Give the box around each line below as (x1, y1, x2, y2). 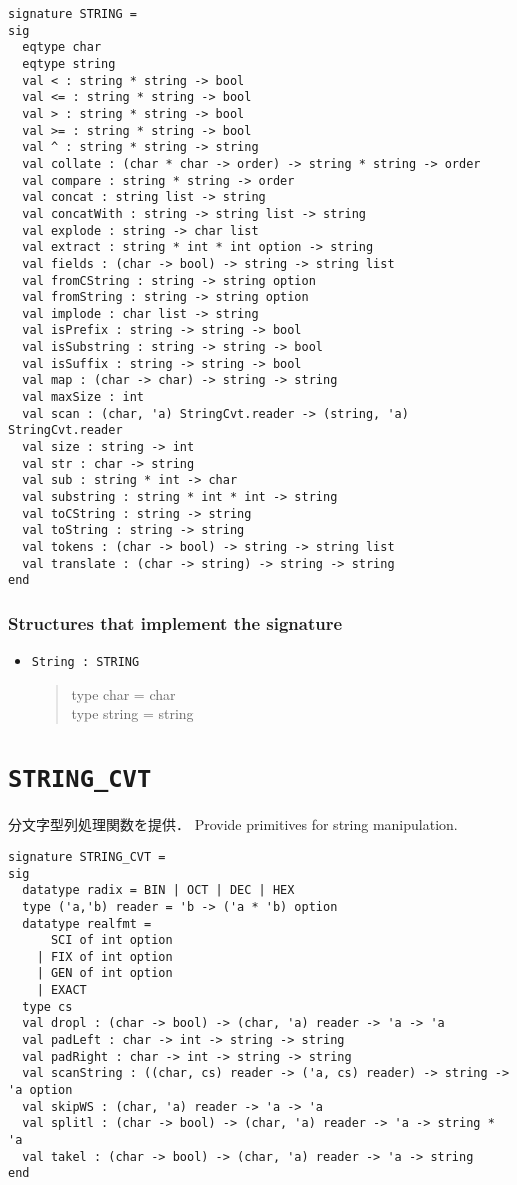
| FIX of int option (36, 949, 173, 964)
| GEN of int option (36, 966, 173, 981)
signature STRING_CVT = (8, 849, 166, 864)
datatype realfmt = (22, 916, 152, 931)
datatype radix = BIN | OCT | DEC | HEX (22, 883, 295, 898)
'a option (8, 1083, 73, 1098)
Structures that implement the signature (8, 610, 343, 635)
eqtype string (22, 56, 116, 71)
